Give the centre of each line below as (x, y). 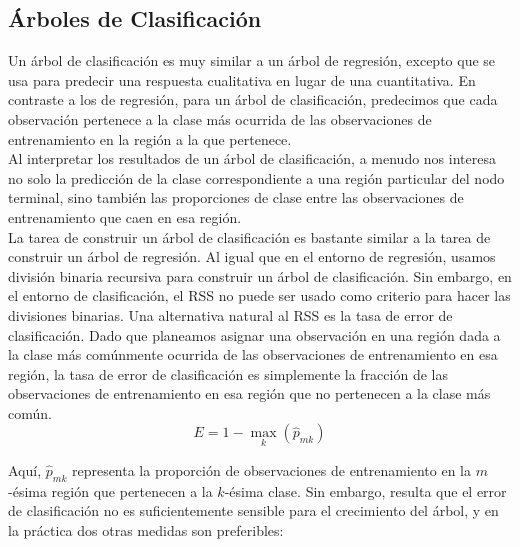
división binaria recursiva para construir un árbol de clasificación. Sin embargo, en (260, 275)
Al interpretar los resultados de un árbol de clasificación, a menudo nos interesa (252, 158)
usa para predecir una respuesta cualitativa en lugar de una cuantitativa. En (242, 79)
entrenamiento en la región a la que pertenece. (150, 138)
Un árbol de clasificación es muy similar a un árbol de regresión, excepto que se (252, 60)
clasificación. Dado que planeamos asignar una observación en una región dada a (254, 334)
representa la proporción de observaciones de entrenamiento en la (271, 469)
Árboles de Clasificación (135, 18)
